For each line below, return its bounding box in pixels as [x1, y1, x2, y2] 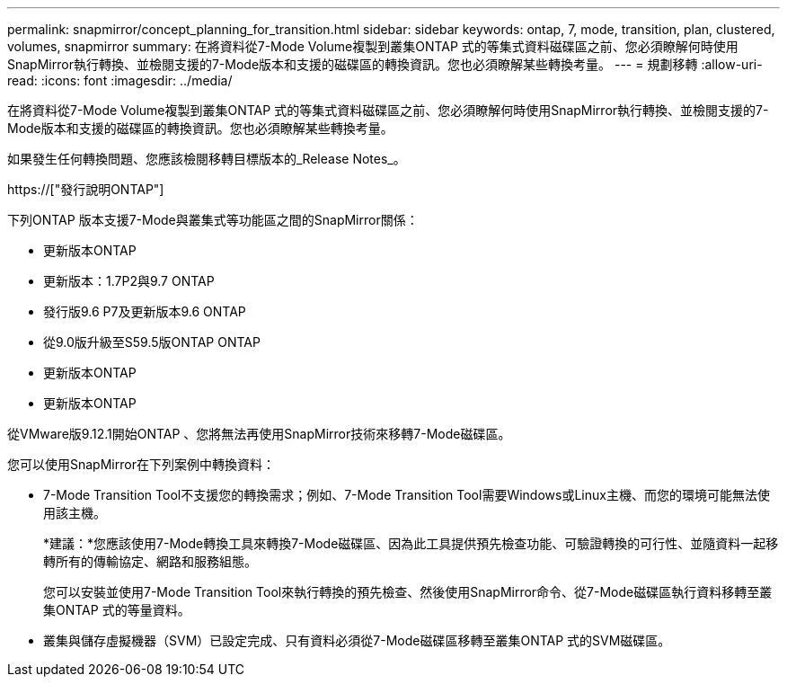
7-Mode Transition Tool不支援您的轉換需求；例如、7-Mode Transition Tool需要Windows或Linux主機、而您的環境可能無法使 [43, 487, 770, 502]
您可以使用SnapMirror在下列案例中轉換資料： [7, 457, 275, 472]
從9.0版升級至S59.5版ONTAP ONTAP [43, 334, 261, 350]
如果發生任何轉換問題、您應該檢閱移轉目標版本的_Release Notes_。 [7, 151, 406, 166]
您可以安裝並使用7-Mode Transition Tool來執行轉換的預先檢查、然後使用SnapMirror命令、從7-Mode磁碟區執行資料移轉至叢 [43, 584, 773, 600]
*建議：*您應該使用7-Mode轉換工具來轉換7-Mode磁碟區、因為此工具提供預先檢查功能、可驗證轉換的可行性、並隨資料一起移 [43, 536, 779, 551]
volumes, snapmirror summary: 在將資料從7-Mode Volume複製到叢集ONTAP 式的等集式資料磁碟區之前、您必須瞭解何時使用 [7, 39, 738, 54]
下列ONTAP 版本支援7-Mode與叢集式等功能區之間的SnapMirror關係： [7, 212, 419, 227]
